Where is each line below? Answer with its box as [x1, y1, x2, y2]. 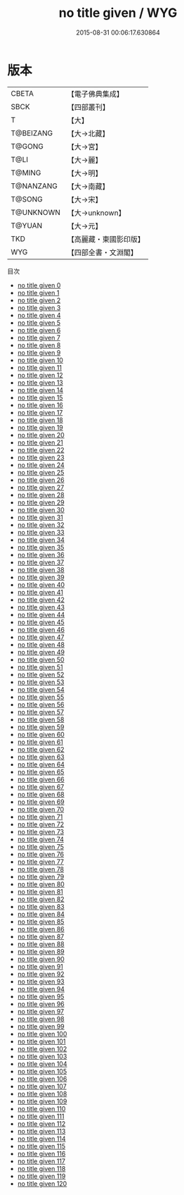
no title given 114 [17, 1134, 66, 1143]
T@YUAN [11, 221, 43, 230]
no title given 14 [17, 385, 64, 394]
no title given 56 [17, 700, 65, 709]
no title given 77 [17, 857, 65, 866]
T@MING [11, 168, 41, 178]
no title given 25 [17, 468, 65, 476]
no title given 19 [17, 423, 63, 431]
